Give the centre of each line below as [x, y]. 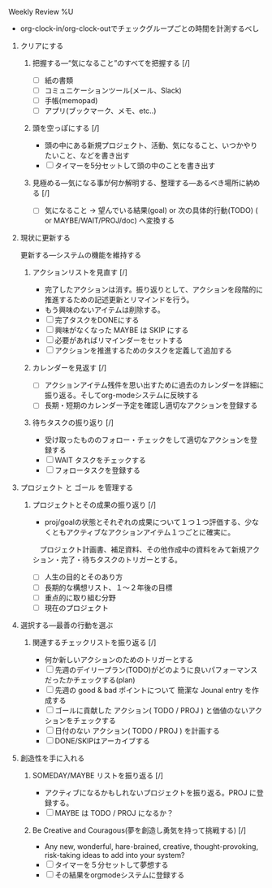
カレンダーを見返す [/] [69, 368]
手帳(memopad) [71, 101]
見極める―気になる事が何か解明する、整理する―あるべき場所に [139, 183]
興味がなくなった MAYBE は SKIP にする [122, 330]
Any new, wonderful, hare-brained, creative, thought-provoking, [151, 846]
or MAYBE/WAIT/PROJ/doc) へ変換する [110, 221]
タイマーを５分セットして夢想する [112, 864]
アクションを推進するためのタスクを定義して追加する [144, 351]
